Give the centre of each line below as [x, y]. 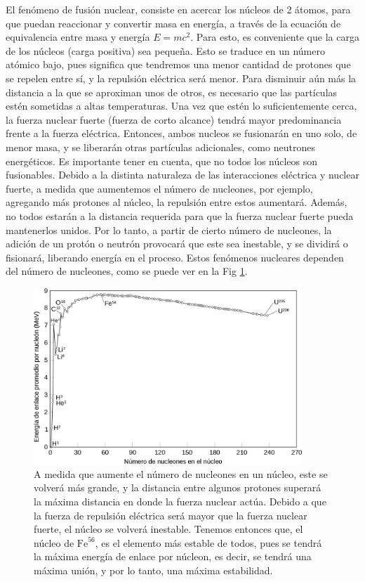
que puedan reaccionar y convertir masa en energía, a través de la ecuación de [173, 23]
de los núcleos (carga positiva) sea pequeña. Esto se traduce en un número [165, 50]
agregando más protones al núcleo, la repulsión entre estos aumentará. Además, [177, 202]
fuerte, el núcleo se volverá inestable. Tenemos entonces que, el [168, 529]
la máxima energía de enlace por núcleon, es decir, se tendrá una [173, 556]
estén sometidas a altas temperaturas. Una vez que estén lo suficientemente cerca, [181, 106]
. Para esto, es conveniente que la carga [275, 37]
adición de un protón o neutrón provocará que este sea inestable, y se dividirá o [177, 244]
